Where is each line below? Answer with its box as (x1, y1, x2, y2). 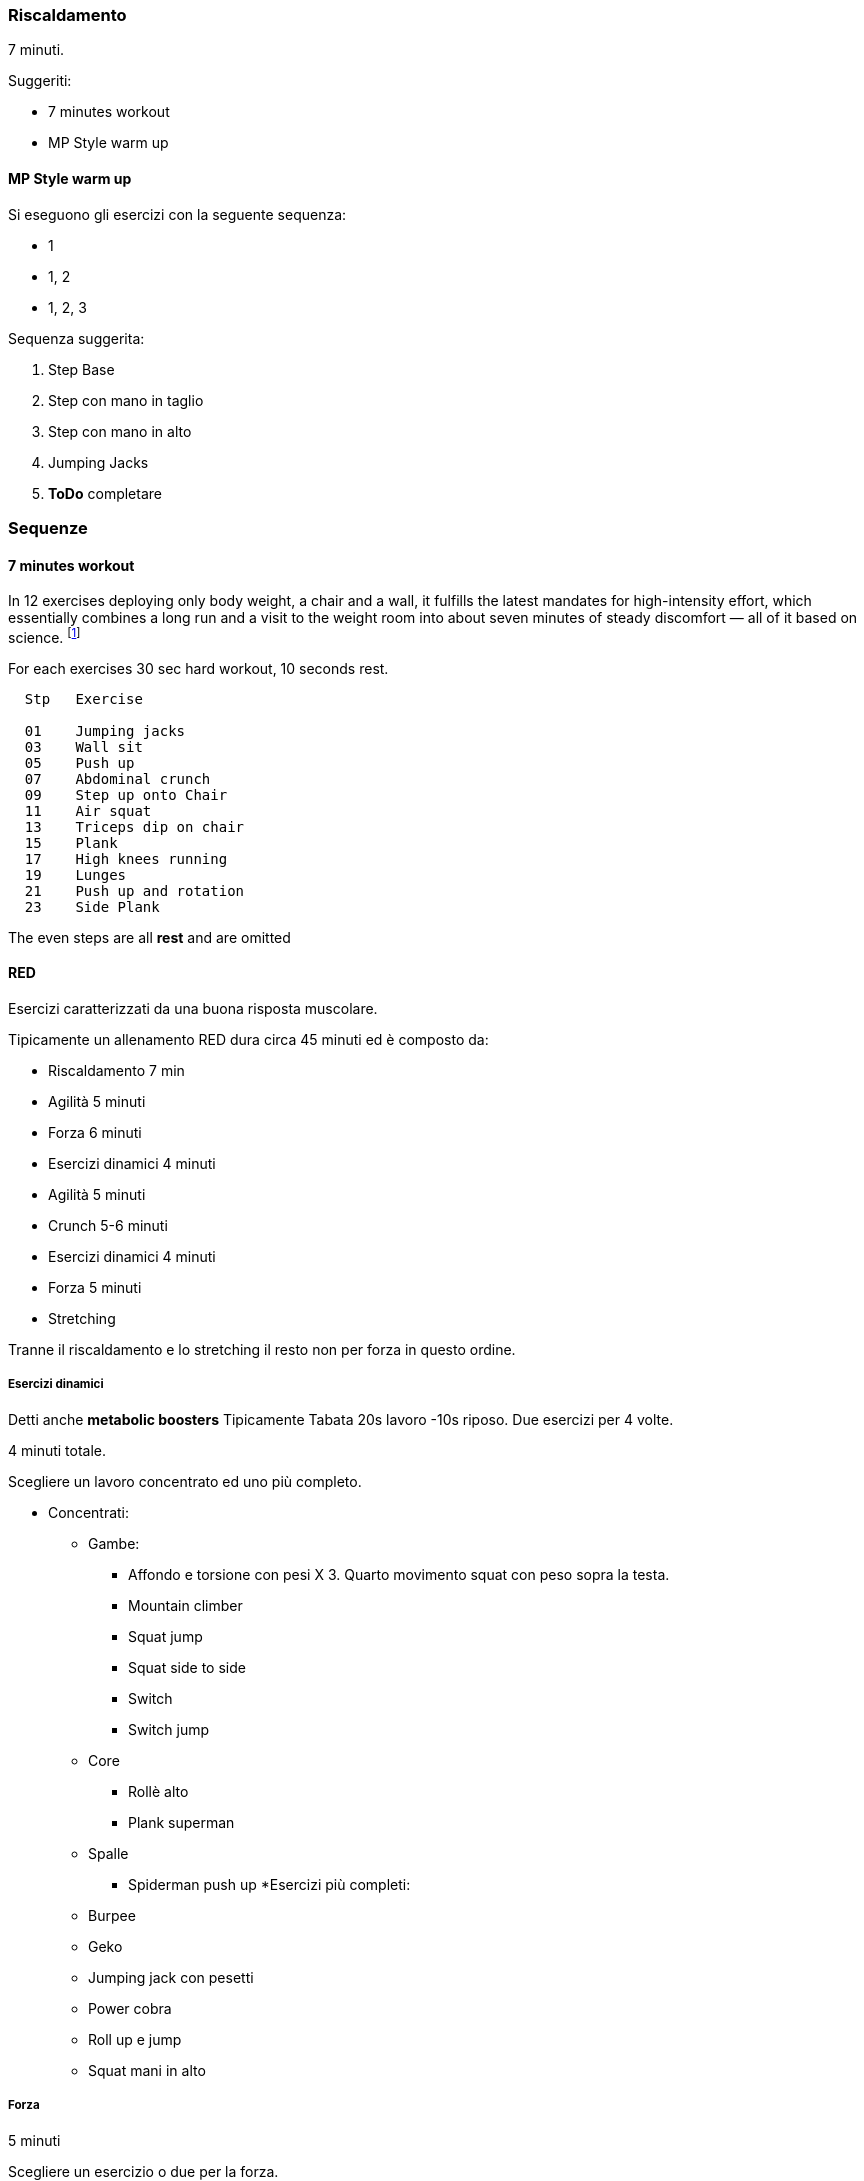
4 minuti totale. (8, 1441, 107, 1459)
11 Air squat (24, 802, 152, 819)
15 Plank (24, 834, 118, 851)
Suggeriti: (8, 72, 72, 90)
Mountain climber (128, 1596, 243, 1614)
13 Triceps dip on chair (24, 818, 245, 835)
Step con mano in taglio (48, 391, 204, 409)
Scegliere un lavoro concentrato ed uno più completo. (8, 1472, 362, 1490)
